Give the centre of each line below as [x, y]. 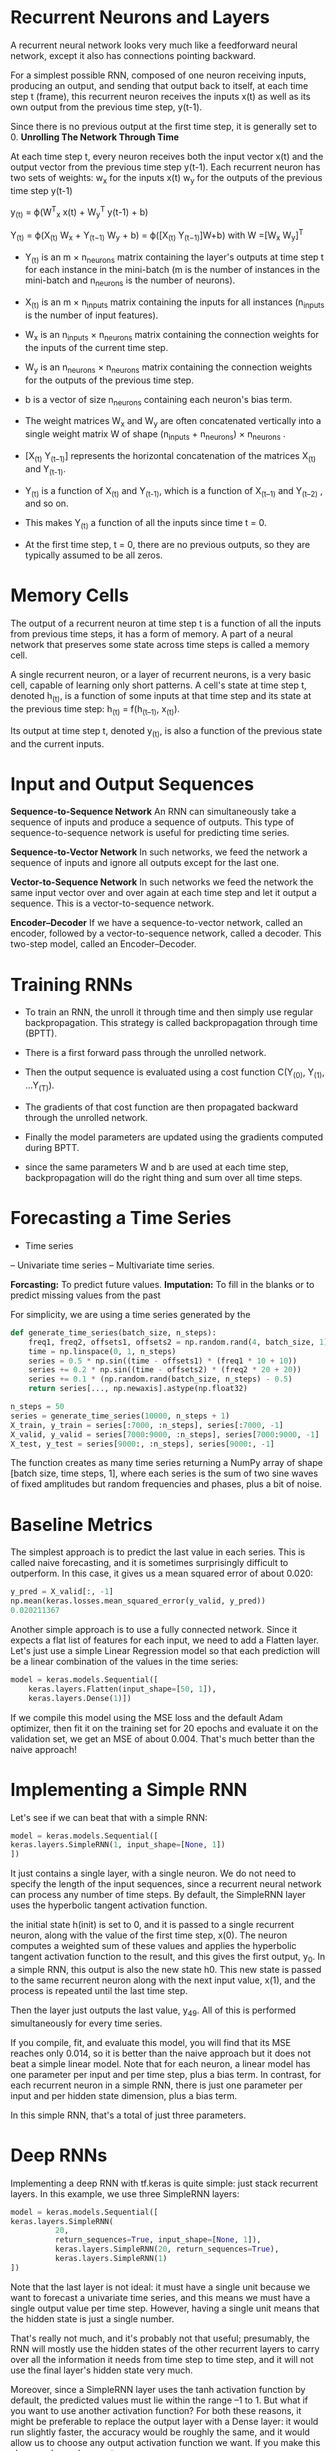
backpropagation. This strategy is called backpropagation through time [171, 1023]
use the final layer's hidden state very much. [101, 2370]
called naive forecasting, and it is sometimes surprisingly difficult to [149, 1563]
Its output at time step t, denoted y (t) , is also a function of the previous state [166, 731]
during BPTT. [52, 1147]
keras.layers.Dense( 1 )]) [80, 1698]
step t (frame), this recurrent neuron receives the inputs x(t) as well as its [160, 96]
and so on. [46, 503]
